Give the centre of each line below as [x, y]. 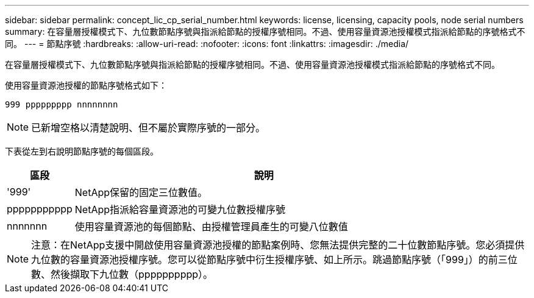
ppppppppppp [40, 209]
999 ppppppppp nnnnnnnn [62, 104]
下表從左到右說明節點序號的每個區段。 [82, 151]
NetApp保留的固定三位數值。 [141, 192]
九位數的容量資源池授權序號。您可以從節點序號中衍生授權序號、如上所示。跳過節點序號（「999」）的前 [265, 260]
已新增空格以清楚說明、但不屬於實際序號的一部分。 [148, 128]
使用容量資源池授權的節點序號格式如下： [86, 85]
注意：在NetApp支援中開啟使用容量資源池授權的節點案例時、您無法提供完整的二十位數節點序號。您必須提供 [278, 245]
